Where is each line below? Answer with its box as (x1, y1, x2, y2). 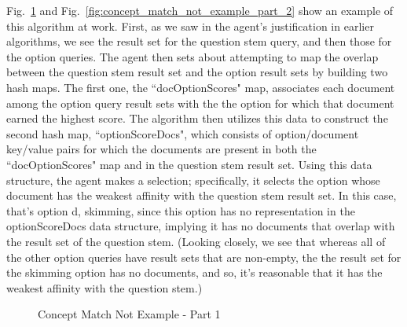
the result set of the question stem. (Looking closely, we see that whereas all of (6, 233, 386, 249)
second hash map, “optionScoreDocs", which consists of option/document (6, 125, 359, 141)
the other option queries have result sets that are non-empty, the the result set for (6, 248, 401, 265)
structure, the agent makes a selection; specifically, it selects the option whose (6, 171, 380, 188)
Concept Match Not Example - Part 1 (38, 306, 221, 322)
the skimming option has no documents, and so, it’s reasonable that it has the (6, 264, 383, 281)
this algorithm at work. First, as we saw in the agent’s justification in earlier (6, 17, 374, 34)
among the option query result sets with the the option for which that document (6, 94, 394, 111)
